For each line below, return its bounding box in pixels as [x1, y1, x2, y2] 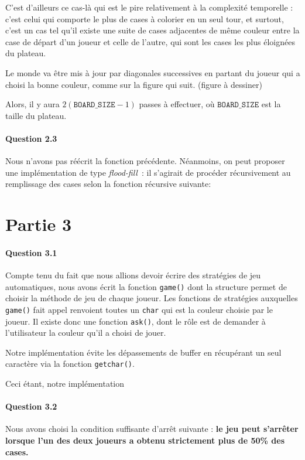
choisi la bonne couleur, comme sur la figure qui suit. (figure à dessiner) [5, 78, 262, 90]
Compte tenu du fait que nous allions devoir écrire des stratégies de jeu [5, 269, 261, 281]
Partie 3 [5, 212, 72, 236]
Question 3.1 [5, 246, 57, 258]
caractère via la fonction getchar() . [5, 357, 135, 370]
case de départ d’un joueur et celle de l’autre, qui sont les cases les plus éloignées [5, 35, 295, 47]
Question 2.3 [5, 132, 57, 144]
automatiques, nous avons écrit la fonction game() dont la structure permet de [5, 280, 287, 292]
